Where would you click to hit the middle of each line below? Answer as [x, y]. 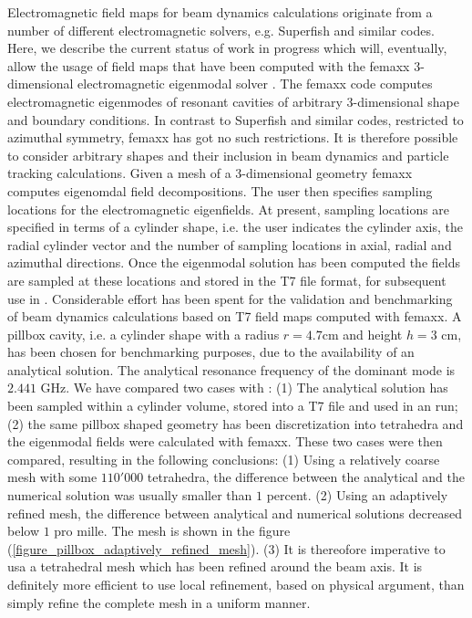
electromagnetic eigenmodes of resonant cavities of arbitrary [175, 101]
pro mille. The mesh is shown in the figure [172, 531]
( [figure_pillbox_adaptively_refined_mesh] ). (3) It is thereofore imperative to [226, 548]
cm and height [362, 334]
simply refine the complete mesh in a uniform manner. [159, 602]
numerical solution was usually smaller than [130, 495]
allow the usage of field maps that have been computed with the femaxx [209, 65]
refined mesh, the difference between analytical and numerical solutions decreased [235, 513]
